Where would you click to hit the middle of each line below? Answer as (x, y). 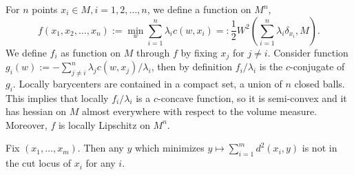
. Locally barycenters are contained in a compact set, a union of (147, 83)
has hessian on (36, 111)
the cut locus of (38, 163)
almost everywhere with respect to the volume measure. (200, 111)
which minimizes (169, 148)
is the (271, 66)
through (153, 52)
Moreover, (27, 124)
